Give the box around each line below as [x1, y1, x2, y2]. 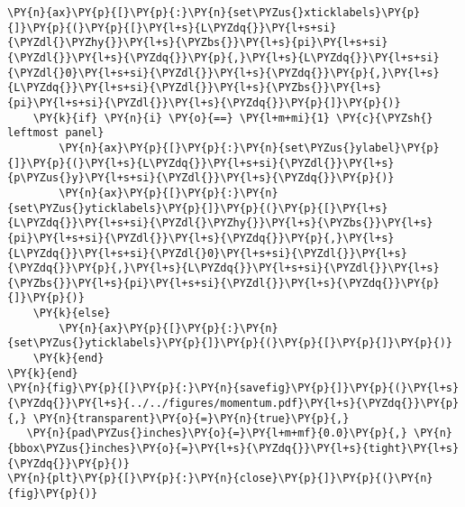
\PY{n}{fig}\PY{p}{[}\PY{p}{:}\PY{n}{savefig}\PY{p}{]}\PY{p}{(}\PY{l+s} [7, 382, 460, 395]
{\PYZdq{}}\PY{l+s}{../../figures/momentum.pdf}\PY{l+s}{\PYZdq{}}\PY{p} [7, 397, 460, 410]
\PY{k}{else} [32, 307, 111, 320]
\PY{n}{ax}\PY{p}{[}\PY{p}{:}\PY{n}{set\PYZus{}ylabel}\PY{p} [59, 141, 440, 154]
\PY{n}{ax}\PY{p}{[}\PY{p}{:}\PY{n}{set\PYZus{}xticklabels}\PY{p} [7, 6, 421, 19]
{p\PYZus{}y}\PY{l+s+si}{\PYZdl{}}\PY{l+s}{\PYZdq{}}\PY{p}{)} [7, 171, 395, 185]
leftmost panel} [7, 126, 105, 140]
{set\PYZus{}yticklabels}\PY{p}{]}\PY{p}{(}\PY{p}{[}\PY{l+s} [7, 201, 388, 215]
